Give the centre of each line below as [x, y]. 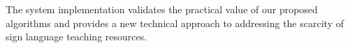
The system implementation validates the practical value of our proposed [162, 9]
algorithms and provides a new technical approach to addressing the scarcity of [175, 23]
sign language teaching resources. [76, 37]
